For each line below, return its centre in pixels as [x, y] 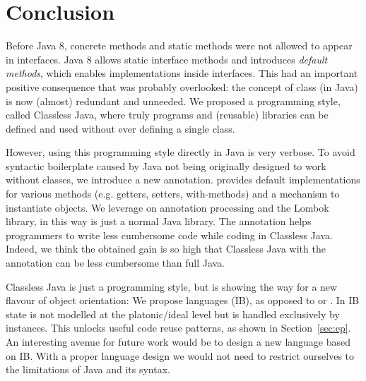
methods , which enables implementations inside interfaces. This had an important [182, 73]
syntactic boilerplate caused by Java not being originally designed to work [166, 165]
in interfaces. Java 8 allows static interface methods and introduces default [167, 59]
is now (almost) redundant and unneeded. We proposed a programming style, [173, 101]
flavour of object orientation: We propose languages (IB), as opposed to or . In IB [183, 300]
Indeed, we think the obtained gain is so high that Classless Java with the [166, 249]
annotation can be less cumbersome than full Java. [116, 263]
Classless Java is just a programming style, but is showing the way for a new [172, 286]
